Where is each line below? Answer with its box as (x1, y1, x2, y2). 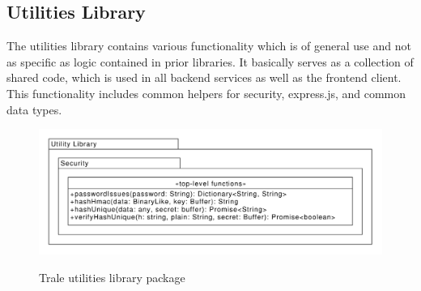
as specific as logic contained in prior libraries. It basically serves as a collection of (6, 53, 414, 70)
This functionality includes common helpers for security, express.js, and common (6, 84, 406, 101)
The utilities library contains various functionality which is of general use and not (6, 37, 411, 54)
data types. (6, 101, 62, 118)
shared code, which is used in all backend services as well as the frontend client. (6, 69, 402, 86)
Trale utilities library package (39, 269, 185, 286)
